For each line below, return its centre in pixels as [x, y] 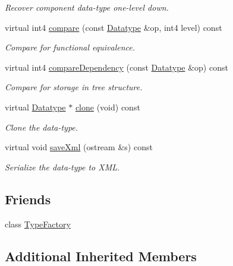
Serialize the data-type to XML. [62, 167]
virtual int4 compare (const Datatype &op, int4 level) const [114, 27]
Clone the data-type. [42, 127]
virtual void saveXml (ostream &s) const [79, 147]
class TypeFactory [38, 224]
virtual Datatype [35, 107]
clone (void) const [108, 107]
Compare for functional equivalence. [70, 47]
